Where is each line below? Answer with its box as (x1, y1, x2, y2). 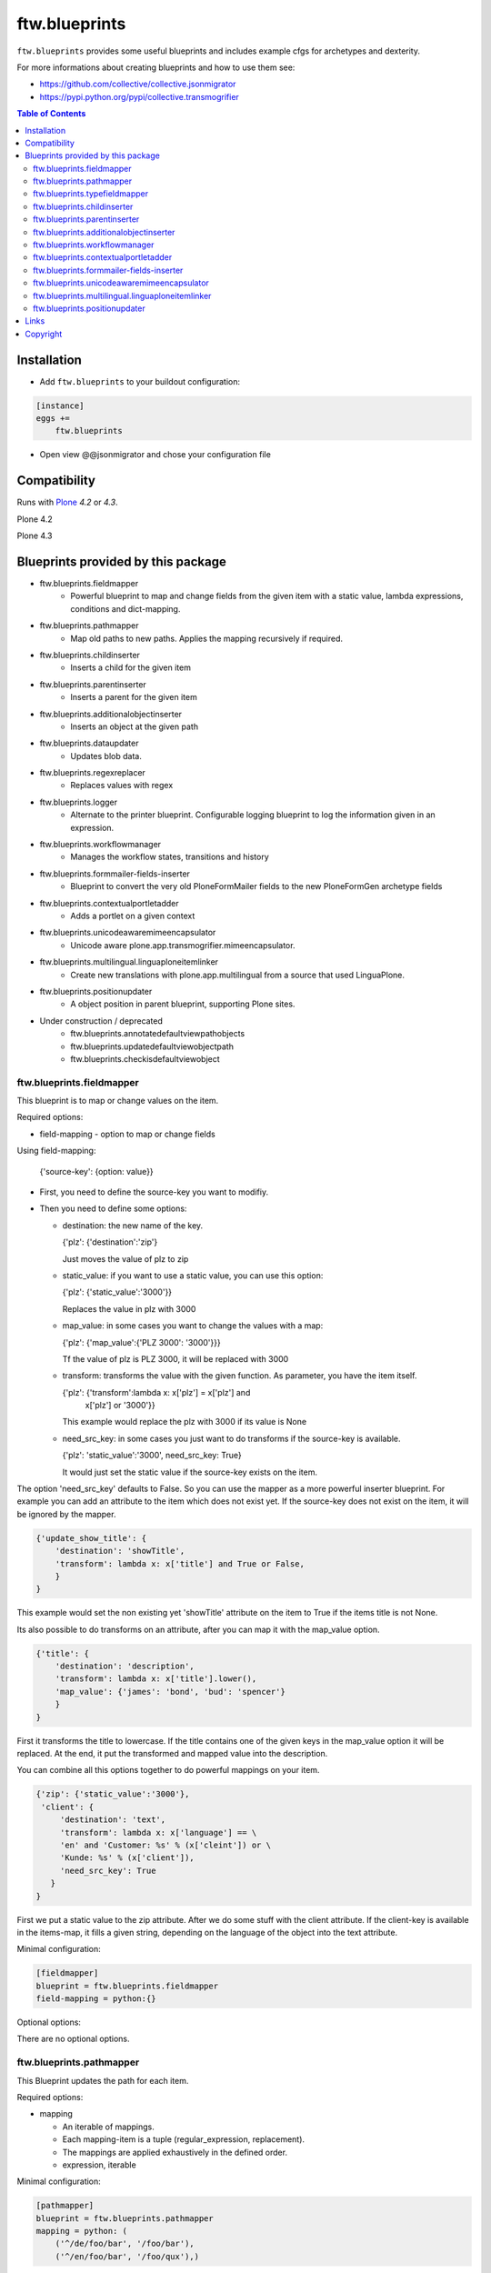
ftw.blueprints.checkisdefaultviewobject (70, 1053, 220, 1064)
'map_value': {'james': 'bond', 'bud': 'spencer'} (55, 1687, 286, 1697)
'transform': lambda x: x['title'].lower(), (55, 1674, 257, 1684)
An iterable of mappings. (62, 2121, 155, 2132)
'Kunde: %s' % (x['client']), (59, 1853, 195, 1863)
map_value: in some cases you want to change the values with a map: (62, 1320, 324, 1331)
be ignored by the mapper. (16, 1508, 116, 1519)
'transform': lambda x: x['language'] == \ (59, 1827, 257, 1837)
